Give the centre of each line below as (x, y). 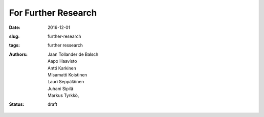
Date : (15, 27)
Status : (17, 104)
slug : (14, 36)
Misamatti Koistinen (67, 75)
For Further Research (53, 13)
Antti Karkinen (62, 68)
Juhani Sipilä (60, 89)
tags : (14, 45)
